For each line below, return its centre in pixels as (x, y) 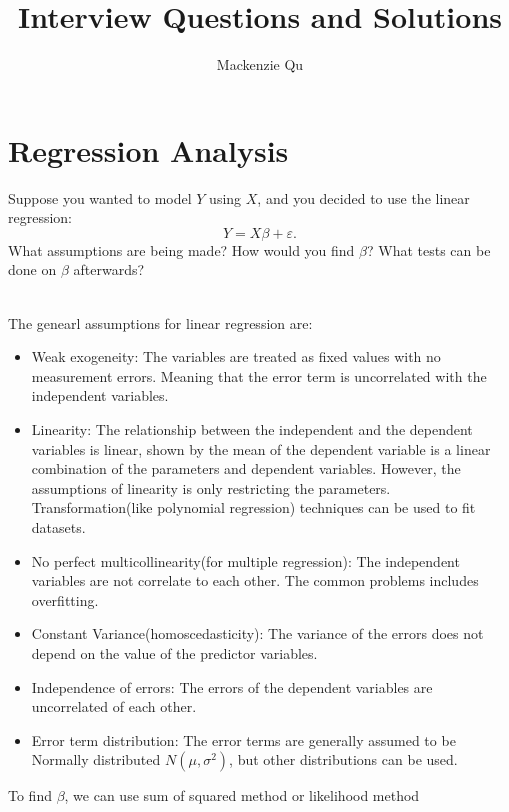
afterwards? (109, 269)
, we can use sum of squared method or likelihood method (242, 795)
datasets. (58, 526)
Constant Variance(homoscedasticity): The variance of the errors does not (257, 633)
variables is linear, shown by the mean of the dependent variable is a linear (261, 448)
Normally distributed (96, 759)
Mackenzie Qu (260, 64)
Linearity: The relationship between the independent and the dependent (252, 429)
